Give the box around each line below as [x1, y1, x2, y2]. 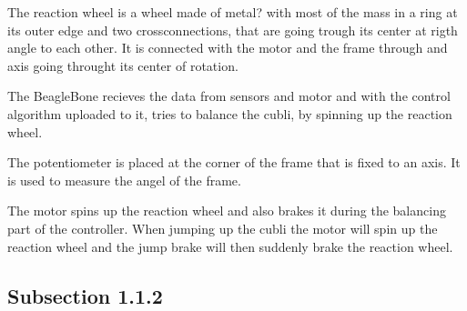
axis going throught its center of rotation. [7, 55, 239, 75]
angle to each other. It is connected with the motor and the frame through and [7, 38, 448, 57]
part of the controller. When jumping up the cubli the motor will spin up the [7, 218, 438, 237]
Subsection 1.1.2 [7, 281, 163, 309]
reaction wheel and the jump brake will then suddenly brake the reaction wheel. [7, 236, 453, 256]
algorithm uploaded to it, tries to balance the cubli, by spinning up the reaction [7, 104, 452, 123]
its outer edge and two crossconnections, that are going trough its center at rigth [7, 20, 458, 39]
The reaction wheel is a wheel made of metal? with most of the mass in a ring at [7, 3, 458, 21]
